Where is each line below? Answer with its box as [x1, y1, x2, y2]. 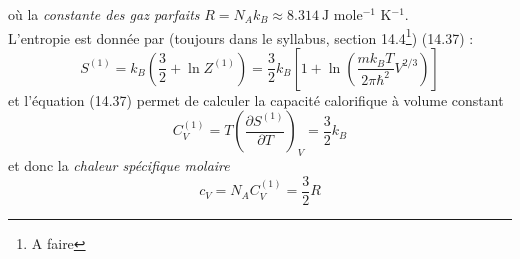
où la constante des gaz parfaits [8, 4, 200, 24]
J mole [322, 9, 363, 23]
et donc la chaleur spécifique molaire [8, 155, 230, 176]
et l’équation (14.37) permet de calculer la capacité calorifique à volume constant [8, 89, 504, 110]
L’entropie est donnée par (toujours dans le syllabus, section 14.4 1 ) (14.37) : [8, 24, 474, 48]
